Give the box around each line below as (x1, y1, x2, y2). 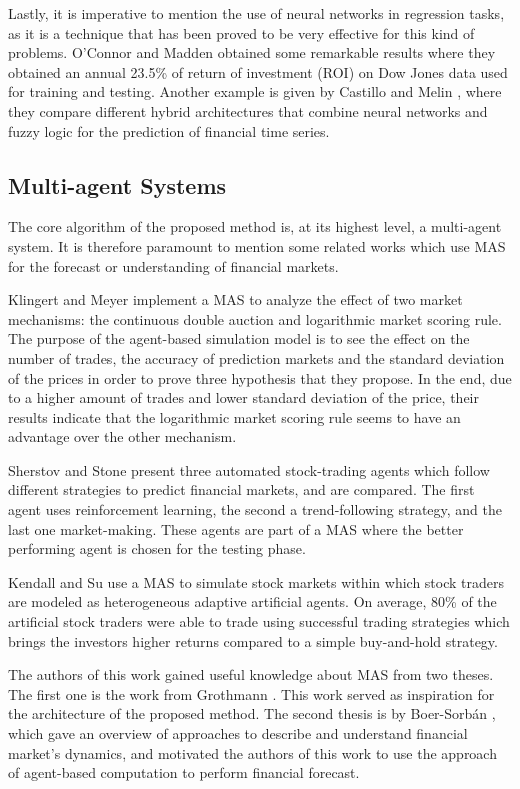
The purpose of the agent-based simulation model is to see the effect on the (8, 328, 470, 349)
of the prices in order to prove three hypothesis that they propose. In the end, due (8, 367, 512, 388)
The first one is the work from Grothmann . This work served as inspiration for (8, 683, 495, 704)
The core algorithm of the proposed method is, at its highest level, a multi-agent (8, 216, 502, 237)
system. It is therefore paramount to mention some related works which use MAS (8, 235, 506, 256)
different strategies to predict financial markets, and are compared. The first (8, 479, 475, 500)
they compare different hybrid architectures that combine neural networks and (8, 100, 488, 121)
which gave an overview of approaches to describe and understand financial (8, 723, 468, 744)
